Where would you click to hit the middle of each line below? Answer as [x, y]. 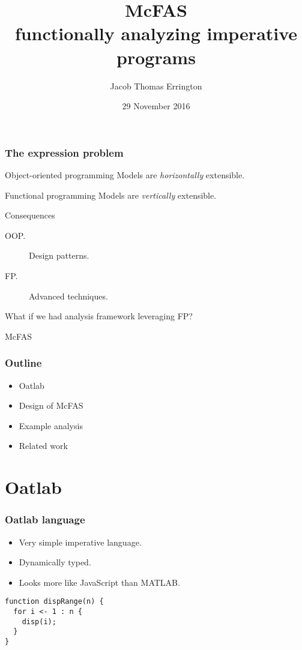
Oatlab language [45, 519]
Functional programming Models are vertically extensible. [111, 195]
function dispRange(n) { [54, 602]
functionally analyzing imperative [156, 33]
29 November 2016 [156, 106]
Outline [23, 363]
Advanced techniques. [68, 296]
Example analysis [51, 425]
